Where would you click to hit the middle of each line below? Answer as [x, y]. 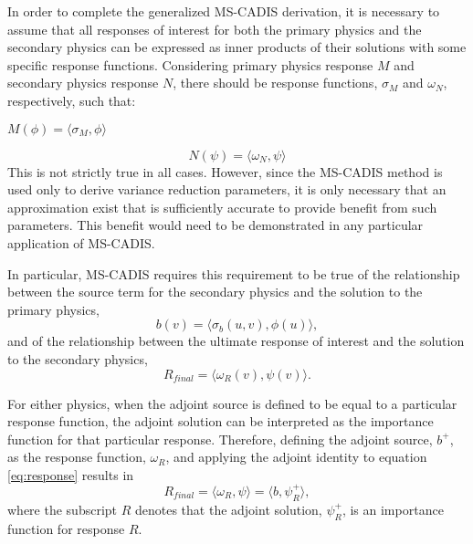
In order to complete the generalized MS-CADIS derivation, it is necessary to [224, 11]
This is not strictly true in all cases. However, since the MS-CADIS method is [225, 171]
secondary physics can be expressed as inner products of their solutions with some [237, 47]
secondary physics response [83, 83]
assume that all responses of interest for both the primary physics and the [215, 29]
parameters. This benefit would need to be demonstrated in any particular [215, 225]
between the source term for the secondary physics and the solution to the [215, 292]
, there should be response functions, [275, 83]
